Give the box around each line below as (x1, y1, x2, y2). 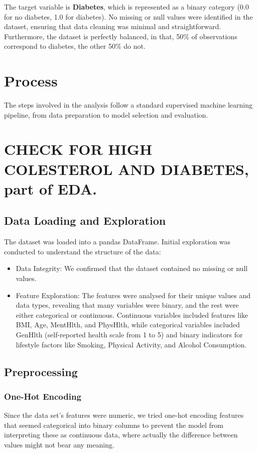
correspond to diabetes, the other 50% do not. (4, 41, 146, 51)
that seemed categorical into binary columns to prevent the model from (4, 419, 224, 430)
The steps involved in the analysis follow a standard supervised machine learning (4, 100, 252, 110)
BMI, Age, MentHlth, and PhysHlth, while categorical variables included (16, 319, 240, 330)
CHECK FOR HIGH (4, 139, 153, 159)
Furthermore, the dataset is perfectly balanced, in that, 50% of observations (4, 31, 237, 41)
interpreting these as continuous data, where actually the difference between (4, 429, 238, 440)
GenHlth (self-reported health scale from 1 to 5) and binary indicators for (16, 329, 243, 339)
